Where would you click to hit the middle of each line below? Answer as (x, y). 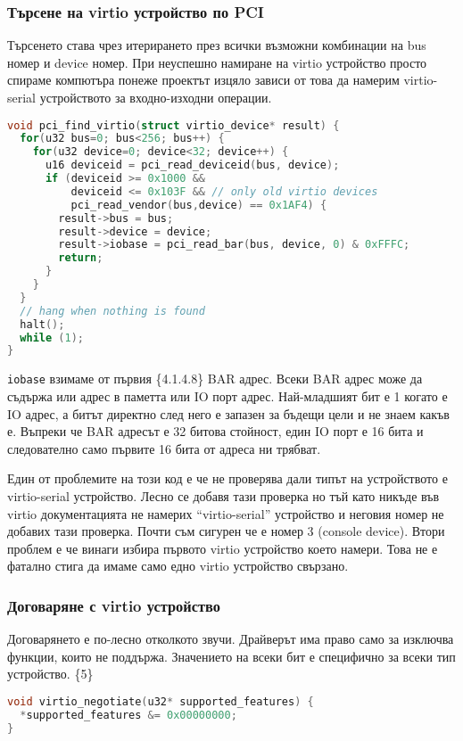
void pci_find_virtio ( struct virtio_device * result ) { (174, 125)
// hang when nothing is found (112, 311)
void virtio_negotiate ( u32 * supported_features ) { (161, 701)
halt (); (42, 324)
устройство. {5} (50, 674)
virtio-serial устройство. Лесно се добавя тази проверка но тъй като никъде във (223, 495)
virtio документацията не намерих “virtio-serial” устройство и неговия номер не (226, 513)
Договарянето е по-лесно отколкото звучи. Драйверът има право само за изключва (231, 639)
